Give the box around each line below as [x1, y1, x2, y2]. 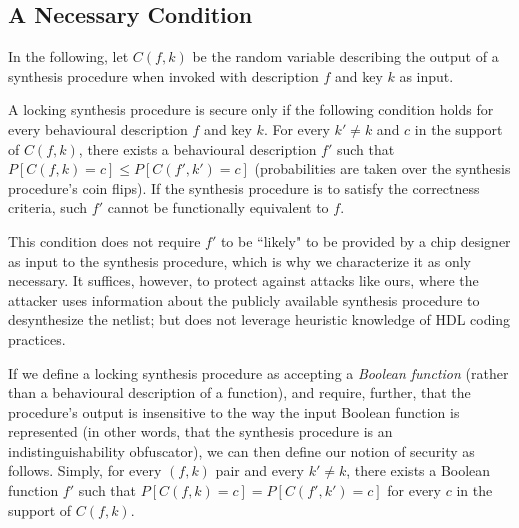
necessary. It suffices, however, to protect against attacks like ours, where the [8, 270, 479, 291]
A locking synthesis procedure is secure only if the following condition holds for [8, 99, 494, 120]
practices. [8, 328, 66, 349]
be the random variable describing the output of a [192, 46, 499, 67]
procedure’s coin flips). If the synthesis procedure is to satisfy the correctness [8, 177, 480, 198]
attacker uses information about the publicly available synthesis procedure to [8, 289, 480, 310]
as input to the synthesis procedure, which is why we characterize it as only [8, 250, 471, 271]
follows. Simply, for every [8, 460, 162, 481]
